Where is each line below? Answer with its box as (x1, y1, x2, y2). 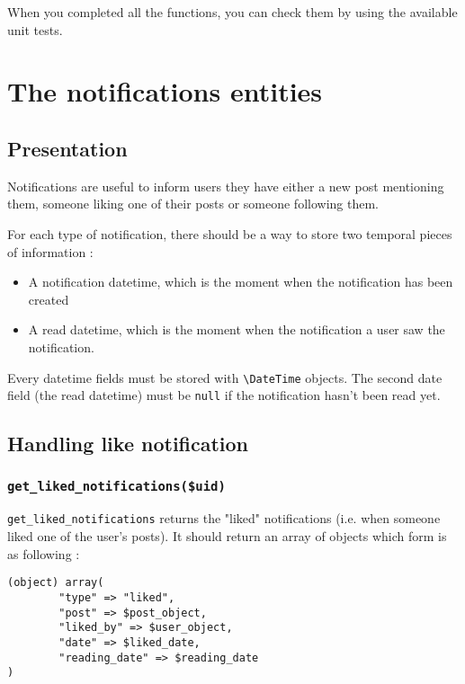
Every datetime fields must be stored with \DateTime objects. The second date (7, 368, 443, 386)
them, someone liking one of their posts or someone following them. (7, 194, 379, 213)
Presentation (7, 134, 128, 162)
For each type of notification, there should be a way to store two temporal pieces (7, 224, 452, 243)
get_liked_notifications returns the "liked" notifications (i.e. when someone (7, 509, 441, 528)
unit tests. (7, 20, 63, 39)
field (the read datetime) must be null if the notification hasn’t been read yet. (7, 386, 441, 404)
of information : (7, 242, 94, 261)
